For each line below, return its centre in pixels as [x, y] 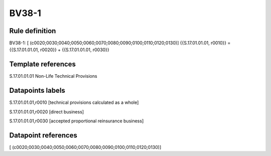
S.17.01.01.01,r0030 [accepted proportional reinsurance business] [77, 121]
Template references [43, 64]
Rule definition [33, 31]
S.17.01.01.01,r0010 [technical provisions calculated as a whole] [74, 102]
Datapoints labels [37, 91]
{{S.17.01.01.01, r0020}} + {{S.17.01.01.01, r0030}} [59, 50]
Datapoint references [43, 135]
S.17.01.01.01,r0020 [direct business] [47, 112]
